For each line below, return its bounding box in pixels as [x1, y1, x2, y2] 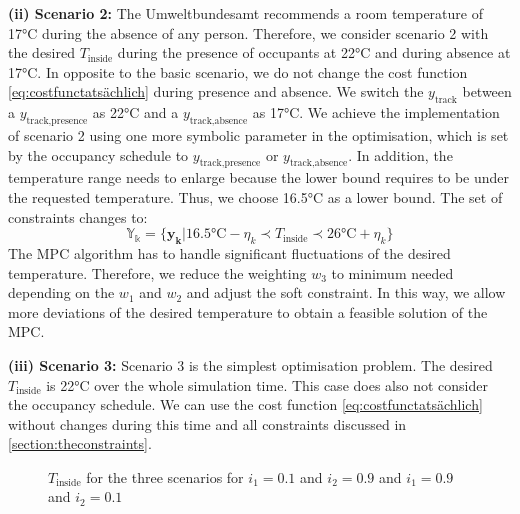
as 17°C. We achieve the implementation [252, 102, 500, 123]
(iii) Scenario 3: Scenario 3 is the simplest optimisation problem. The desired [8, 354, 493, 375]
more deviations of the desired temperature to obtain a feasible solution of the [8, 301, 488, 322]
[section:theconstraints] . [8, 433, 152, 454]
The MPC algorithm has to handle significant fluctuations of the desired [8, 242, 451, 263]
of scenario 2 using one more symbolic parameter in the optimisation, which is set [8, 124, 509, 145]
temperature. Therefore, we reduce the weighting [8, 262, 307, 283]
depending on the [8, 282, 115, 303]
